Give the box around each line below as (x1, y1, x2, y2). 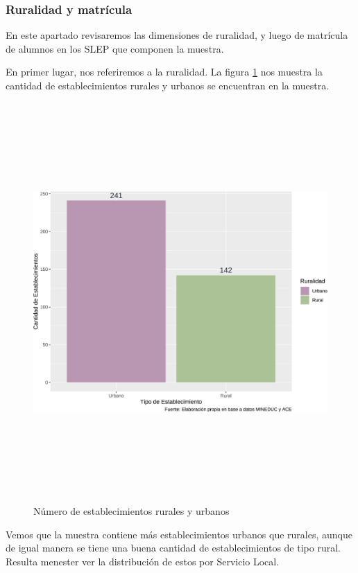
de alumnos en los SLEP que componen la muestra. (6, 41, 224, 55)
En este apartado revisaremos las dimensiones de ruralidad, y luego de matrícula (6, 28, 348, 42)
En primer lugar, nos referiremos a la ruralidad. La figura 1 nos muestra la (6, 64, 323, 79)
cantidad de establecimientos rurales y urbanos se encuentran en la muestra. (6, 78, 330, 92)
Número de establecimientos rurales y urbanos (33, 504, 230, 518)
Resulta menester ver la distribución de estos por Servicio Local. (6, 554, 280, 568)
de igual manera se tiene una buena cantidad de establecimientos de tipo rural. (6, 540, 341, 555)
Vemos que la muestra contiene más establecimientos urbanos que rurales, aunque (6, 527, 352, 541)
